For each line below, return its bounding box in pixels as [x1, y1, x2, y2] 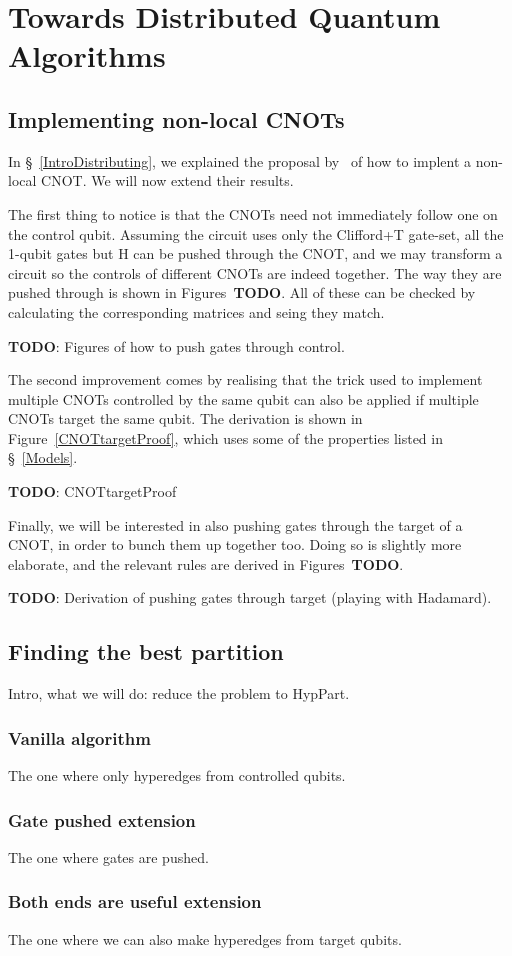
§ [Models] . [8, 447, 78, 468]
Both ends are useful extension [8, 889, 262, 914]
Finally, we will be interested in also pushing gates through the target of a [8, 514, 463, 535]
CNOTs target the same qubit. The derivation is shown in [8, 408, 363, 429]
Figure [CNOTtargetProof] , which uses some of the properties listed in [8, 427, 443, 448]
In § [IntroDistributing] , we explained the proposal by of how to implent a [8, 150, 472, 171]
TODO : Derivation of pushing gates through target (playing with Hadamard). [8, 587, 492, 608]
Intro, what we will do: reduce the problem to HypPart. [8, 683, 350, 704]
